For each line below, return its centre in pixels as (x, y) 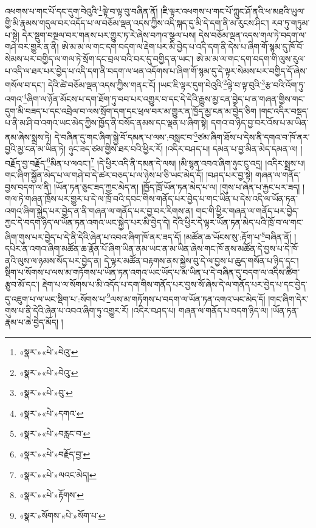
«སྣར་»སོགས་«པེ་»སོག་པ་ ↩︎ (62, 515)
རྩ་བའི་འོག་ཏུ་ (285, 84)
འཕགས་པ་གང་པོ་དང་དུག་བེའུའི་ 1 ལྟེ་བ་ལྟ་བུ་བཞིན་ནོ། (81, 10)
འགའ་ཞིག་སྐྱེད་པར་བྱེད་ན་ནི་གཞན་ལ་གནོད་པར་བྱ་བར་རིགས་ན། (99, 210)
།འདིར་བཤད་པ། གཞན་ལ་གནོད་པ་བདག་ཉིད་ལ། (200, 310)
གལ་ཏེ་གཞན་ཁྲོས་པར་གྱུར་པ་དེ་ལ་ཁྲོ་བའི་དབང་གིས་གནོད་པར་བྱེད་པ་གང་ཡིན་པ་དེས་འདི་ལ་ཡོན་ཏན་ (152, 199)
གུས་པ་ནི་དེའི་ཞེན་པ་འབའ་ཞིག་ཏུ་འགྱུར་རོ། (67, 310)
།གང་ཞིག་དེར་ (288, 298)
